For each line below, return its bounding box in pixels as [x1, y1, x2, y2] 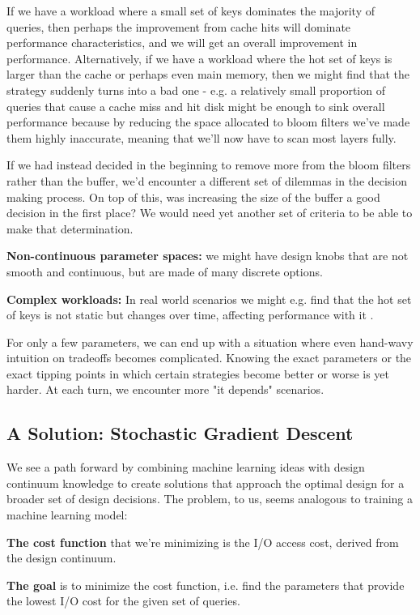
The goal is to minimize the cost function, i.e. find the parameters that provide [6, 576, 405, 593]
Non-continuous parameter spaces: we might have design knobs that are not [6, 247, 409, 264]
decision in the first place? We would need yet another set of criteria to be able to [6, 204, 413, 221]
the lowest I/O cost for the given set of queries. [6, 592, 240, 609]
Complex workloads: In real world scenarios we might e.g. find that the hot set [6, 290, 412, 307]
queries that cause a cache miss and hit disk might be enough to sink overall [6, 97, 385, 114]
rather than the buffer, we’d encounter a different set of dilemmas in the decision [6, 172, 408, 189]
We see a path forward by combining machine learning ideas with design [6, 459, 365, 476]
